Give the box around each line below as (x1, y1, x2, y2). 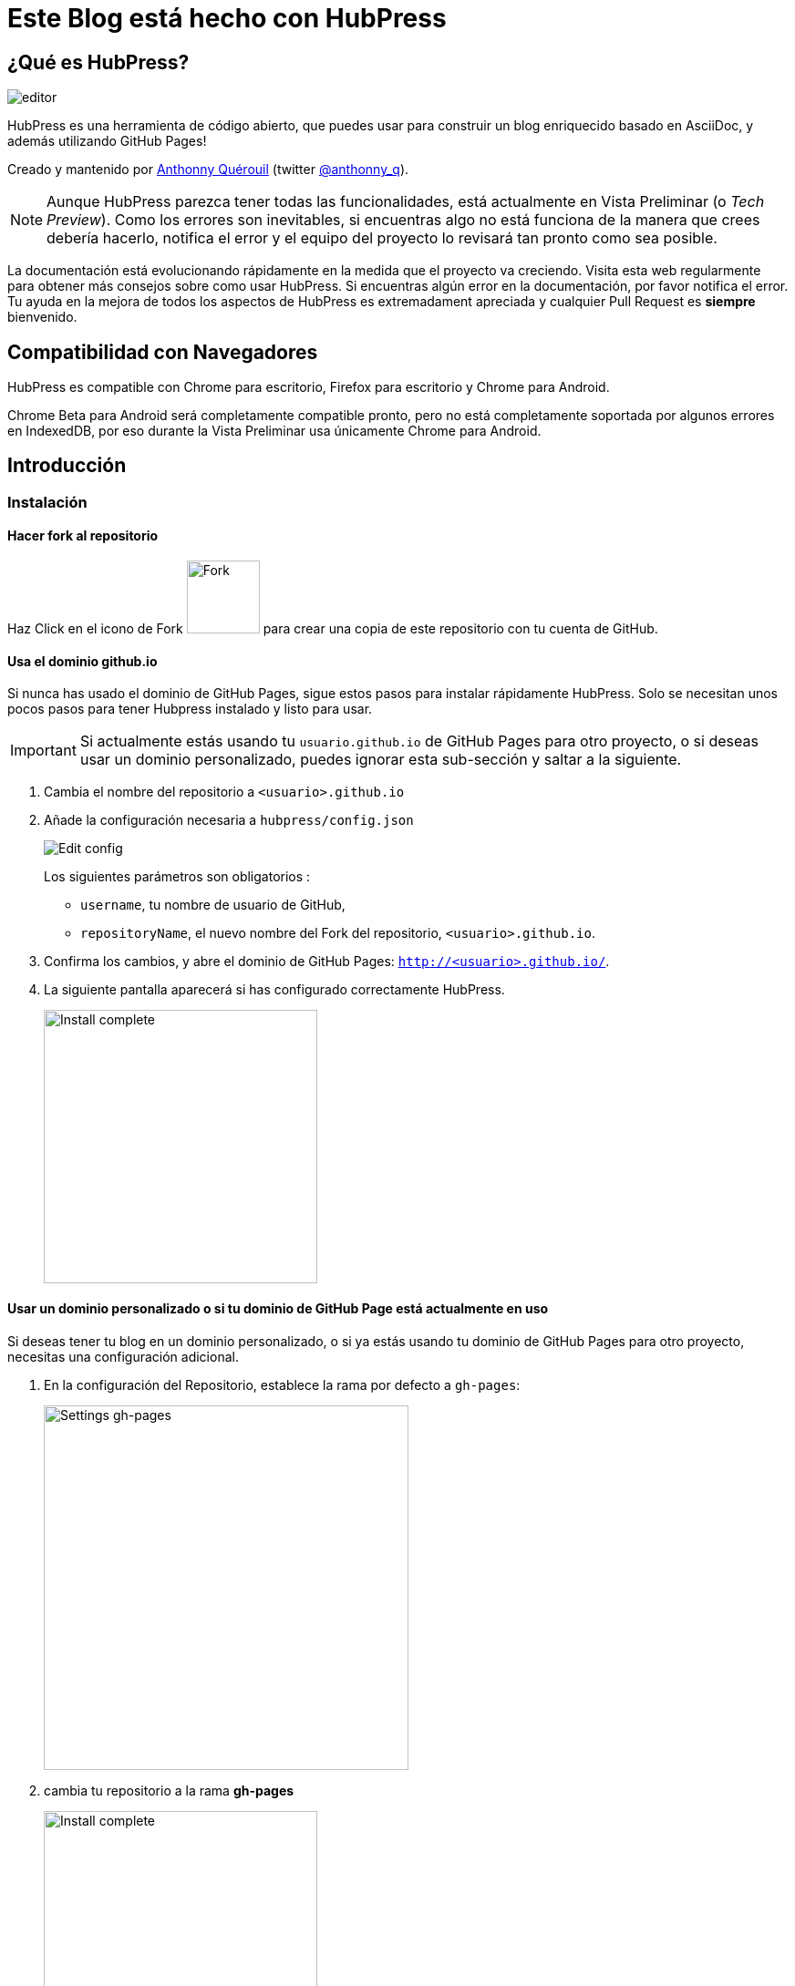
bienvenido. (7, 309, 77, 325)
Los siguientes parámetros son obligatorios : (44, 869, 311, 885)
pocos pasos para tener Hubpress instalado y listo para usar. (7, 701, 373, 717)
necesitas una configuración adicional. (7, 1348, 239, 1364)
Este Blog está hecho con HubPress (7, 3, 447, 34)
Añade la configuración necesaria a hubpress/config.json (44, 812, 414, 828)
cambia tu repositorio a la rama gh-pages (44, 1782, 294, 1798)
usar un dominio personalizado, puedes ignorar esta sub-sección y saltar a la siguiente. (79, 750, 682, 769)
